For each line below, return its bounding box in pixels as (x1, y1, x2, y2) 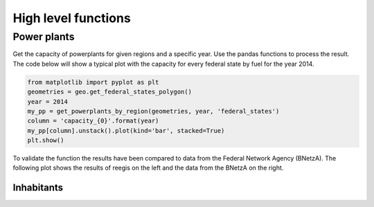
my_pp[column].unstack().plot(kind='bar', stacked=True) (27, 127, 225, 134)
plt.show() (27, 136, 64, 145)
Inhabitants (12, 182, 64, 194)
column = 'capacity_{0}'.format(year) (27, 117, 159, 125)
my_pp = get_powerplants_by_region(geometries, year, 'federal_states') (27, 107, 280, 115)
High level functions (12, 10, 131, 26)
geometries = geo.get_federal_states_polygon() (27, 88, 192, 96)
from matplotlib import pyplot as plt (27, 78, 159, 86)
